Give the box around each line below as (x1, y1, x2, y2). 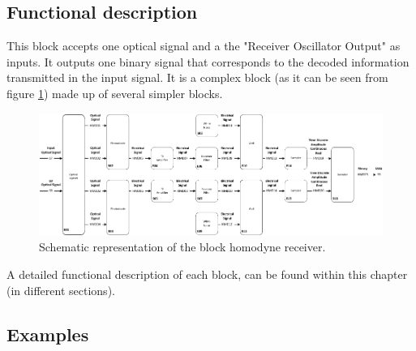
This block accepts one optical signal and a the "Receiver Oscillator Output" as (6, 37, 401, 54)
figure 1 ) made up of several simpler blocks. (6, 84, 223, 101)
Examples (6, 321, 89, 346)
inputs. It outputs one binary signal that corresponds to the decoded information (6, 53, 410, 70)
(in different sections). (6, 281, 115, 298)
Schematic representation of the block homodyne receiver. (39, 238, 326, 255)
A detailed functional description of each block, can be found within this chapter (6, 266, 408, 283)
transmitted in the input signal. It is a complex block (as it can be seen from (6, 69, 388, 86)
